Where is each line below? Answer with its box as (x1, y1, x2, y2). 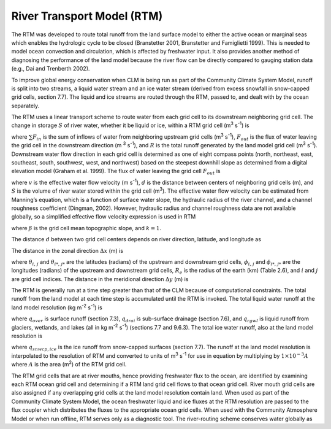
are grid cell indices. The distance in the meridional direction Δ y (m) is (11, 275, 189, 282)
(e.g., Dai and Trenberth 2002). (11, 65, 90, 72)
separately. (11, 102, 40, 109)
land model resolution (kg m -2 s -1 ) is (11, 303, 102, 311)
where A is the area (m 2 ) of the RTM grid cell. (11, 360, 127, 368)
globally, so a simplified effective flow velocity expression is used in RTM (11, 213, 196, 220)
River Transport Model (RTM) (11, 9, 163, 23)
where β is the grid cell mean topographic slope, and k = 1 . (11, 224, 162, 231)
